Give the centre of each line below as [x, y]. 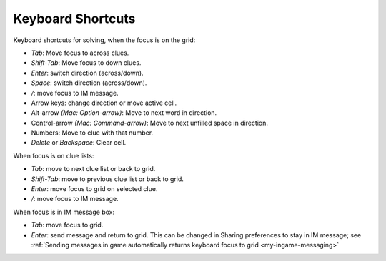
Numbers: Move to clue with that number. [92, 133]
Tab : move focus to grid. [67, 225]
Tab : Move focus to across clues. [80, 53]
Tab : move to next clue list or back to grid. [93, 169]
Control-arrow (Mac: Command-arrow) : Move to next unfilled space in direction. [149, 123]
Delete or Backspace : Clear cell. [79, 143]
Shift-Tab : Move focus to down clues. [86, 63]
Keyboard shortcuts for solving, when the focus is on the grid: [104, 40]
